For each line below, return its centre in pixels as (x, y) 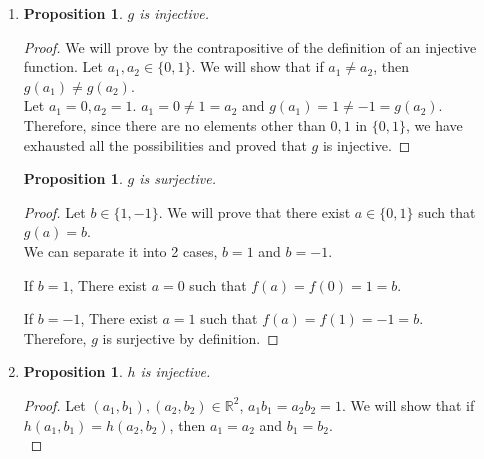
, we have (434, 124)
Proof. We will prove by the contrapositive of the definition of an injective (250, 46)
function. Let (63, 66)
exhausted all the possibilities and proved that (165, 144)
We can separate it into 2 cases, (120, 250)
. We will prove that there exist (254, 211)
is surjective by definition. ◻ (190, 337)
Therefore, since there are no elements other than (174, 124)
